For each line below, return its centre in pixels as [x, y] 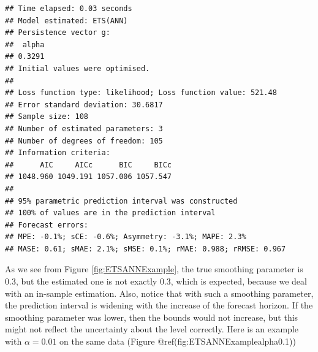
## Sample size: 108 [47, 117]
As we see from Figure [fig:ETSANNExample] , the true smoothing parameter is [154, 269]
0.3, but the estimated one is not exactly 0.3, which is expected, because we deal [156, 281]
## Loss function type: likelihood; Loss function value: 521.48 [141, 93]
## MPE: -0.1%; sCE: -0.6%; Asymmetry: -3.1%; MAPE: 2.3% [126, 237]
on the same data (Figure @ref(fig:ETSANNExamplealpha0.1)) [178, 341]
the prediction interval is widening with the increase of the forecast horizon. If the [159, 305]
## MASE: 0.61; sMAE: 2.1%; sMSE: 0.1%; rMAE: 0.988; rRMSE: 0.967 [146, 249]
